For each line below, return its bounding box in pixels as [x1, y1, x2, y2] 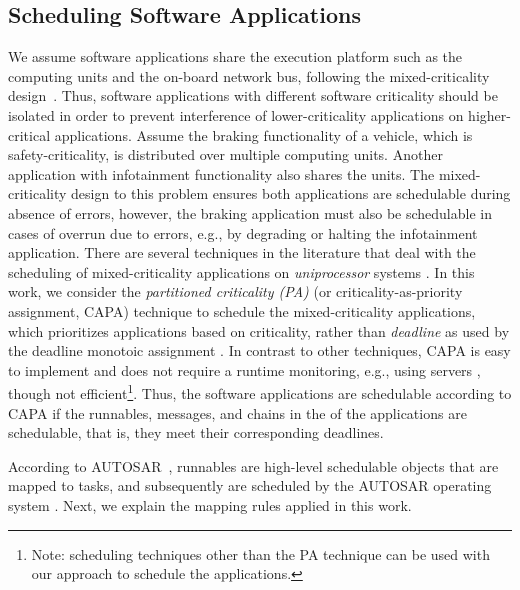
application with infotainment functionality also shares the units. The [8, 163, 435, 184]
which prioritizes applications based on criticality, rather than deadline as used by [8, 320, 510, 341]
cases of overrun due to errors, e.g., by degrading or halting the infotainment [8, 222, 478, 243]
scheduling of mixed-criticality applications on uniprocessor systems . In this [8, 261, 475, 282]
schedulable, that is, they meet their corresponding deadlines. [8, 422, 384, 443]
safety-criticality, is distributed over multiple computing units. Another [8, 144, 443, 165]
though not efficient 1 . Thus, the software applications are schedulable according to [8, 380, 512, 403]
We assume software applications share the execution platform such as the [8, 46, 463, 67]
